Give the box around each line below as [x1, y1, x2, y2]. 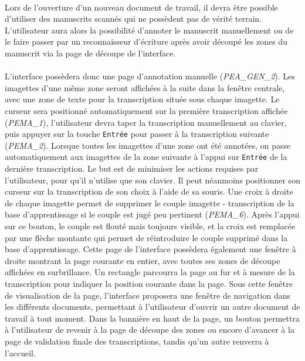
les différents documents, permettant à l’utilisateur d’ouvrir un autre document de [5, 300, 300, 313]
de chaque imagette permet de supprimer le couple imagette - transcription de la [5, 196, 294, 209]
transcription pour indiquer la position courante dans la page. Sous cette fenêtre [5, 277, 293, 289]
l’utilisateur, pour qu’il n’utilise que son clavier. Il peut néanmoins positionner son [5, 173, 300, 186]
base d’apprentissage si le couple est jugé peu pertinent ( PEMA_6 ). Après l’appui [5, 208, 300, 220]
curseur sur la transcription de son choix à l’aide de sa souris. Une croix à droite [5, 185, 293, 198]
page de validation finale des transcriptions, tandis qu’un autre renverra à [5, 335, 269, 347]
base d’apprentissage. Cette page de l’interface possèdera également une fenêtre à [5, 243, 296, 255]
